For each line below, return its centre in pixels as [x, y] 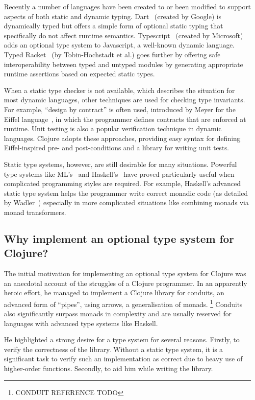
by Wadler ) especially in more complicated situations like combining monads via [126, 202]
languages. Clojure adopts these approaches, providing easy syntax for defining [122, 138]
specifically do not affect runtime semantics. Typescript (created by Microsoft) [124, 35]
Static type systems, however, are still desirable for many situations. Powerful [120, 164]
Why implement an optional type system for [119, 238]
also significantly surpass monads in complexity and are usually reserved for [118, 314]
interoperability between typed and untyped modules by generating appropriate [124, 64]
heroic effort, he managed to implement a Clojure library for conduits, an [114, 293]
